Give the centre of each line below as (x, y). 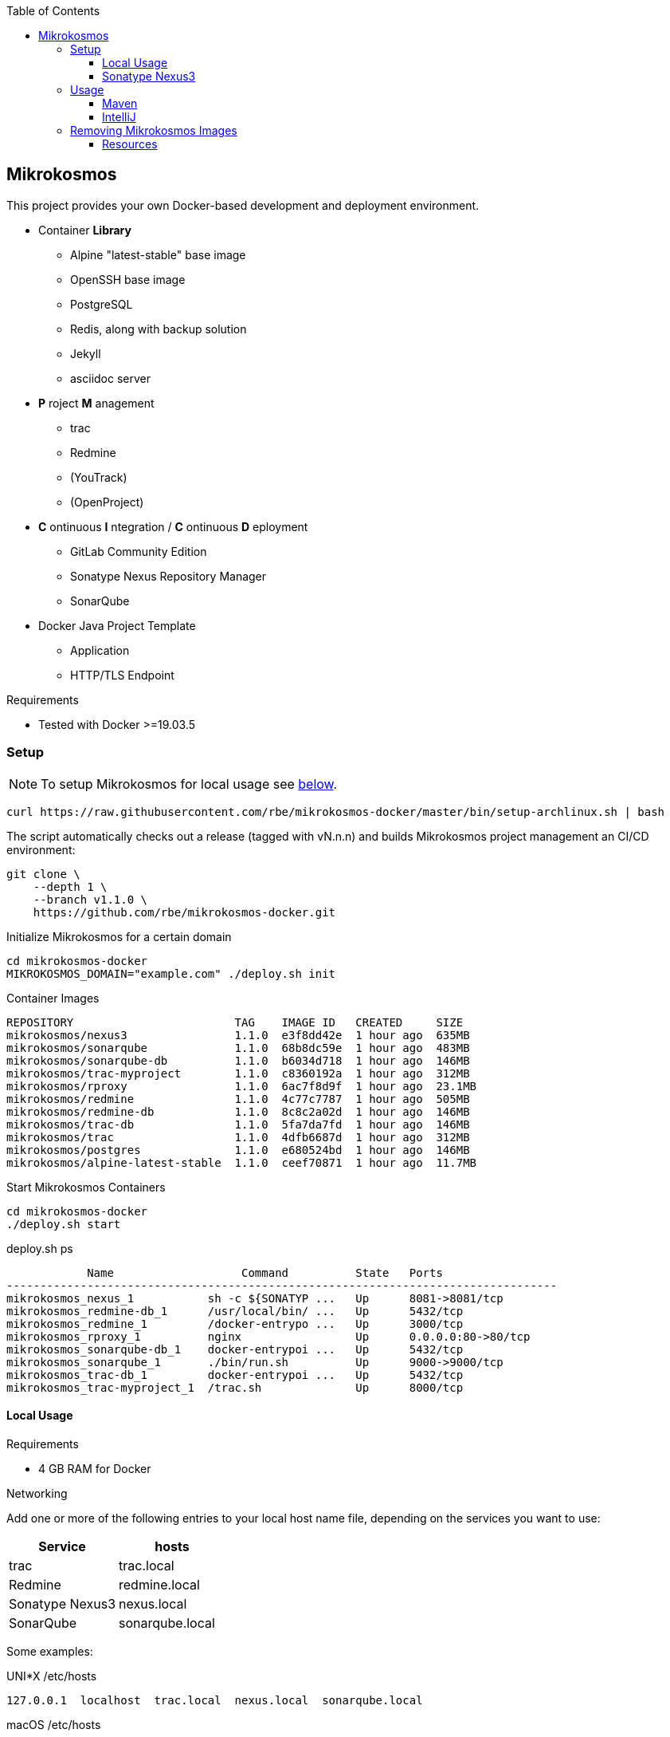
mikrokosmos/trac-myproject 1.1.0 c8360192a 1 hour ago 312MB (238, 1073)
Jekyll (86, 353)
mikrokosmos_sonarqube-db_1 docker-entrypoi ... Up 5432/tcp (235, 1349)
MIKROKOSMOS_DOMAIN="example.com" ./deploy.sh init (171, 973)
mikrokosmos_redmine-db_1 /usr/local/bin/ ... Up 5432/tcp (235, 1311)
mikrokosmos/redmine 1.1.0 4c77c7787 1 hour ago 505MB (238, 1099)
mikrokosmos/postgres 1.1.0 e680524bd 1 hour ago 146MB (238, 1150)
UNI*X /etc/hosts (52, 1676)
